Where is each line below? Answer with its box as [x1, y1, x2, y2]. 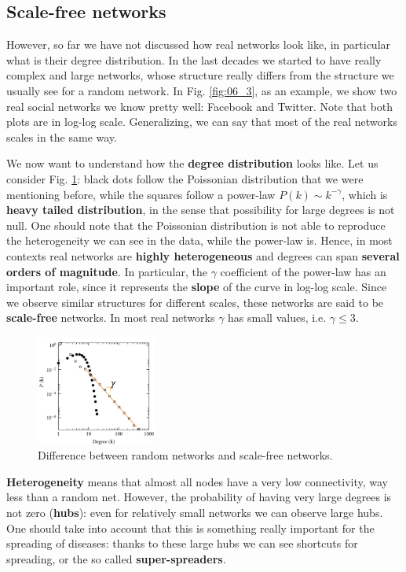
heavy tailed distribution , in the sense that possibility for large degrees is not [6, 201, 395, 218]
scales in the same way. [6, 128, 117, 145]
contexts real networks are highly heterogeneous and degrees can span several [6, 247, 400, 264]
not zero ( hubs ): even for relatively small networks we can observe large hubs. [6, 504, 383, 521]
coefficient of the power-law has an [220, 263, 386, 279]
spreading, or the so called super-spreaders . [6, 550, 226, 566]
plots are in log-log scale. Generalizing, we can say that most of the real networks [6, 113, 397, 130]
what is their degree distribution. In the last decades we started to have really [6, 51, 382, 68]
